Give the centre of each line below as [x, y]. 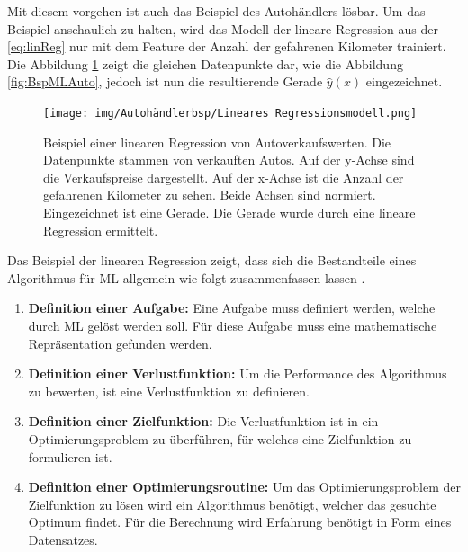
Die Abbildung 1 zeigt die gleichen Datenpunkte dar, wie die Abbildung [205, 63]
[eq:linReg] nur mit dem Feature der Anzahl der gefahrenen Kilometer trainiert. [227, 46]
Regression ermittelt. [101, 230]
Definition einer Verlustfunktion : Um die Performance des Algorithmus [238, 374]
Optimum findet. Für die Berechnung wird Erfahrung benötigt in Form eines [240, 522]
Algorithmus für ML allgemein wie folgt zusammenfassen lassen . [186, 277]
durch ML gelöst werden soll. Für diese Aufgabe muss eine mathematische [233, 325]
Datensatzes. [63, 539]
